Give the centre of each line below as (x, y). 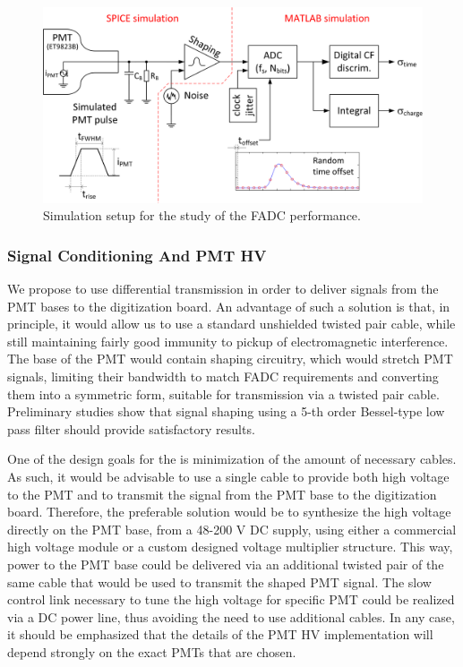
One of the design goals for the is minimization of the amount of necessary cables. (232, 459)
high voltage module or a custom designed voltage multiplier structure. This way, (230, 547)
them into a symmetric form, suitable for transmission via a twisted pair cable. (223, 393)
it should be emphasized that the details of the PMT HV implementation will (220, 634)
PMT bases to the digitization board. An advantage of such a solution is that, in (229, 306)
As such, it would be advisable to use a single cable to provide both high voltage (228, 476)
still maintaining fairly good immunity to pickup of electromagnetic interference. (228, 341)
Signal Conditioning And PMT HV (137, 255)
